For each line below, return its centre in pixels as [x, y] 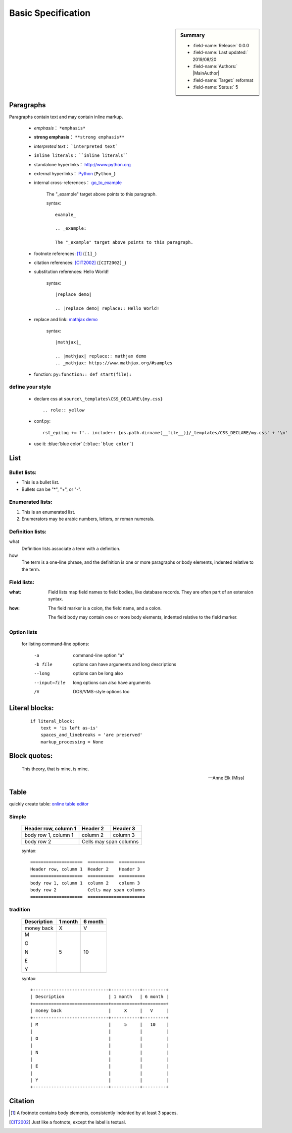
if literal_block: [53, 721]
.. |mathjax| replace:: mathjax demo [101, 356]
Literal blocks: [31, 708]
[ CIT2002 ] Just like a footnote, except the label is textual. [68, 1122]
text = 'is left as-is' [69, 728]
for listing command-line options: [55, 644]
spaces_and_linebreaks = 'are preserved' [92, 735]
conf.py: [42, 421]
